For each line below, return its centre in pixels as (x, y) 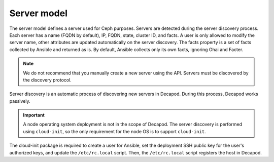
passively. (20, 101)
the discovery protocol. (47, 80)
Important (34, 115)
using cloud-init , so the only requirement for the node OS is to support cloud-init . (114, 131)
